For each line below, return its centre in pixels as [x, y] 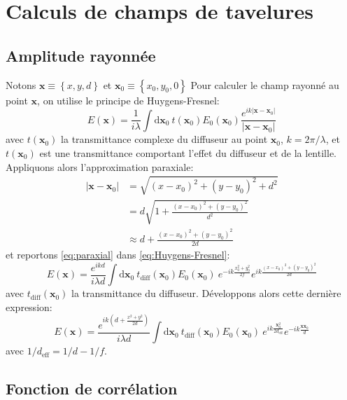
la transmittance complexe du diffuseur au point [164, 139]
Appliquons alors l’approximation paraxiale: [100, 166]
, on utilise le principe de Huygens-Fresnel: [128, 100]
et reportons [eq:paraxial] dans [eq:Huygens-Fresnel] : [118, 254]
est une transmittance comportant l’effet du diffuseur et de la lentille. [188, 152]
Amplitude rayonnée [81, 55]
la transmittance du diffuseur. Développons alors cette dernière [206, 293]
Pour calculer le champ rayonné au [265, 84]
